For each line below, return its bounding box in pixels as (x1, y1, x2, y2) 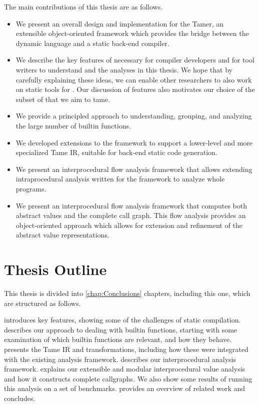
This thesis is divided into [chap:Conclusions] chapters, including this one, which (4, 288, 250, 298)
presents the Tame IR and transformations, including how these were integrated (4, 343, 248, 354)
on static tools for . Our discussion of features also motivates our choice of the (15, 84, 255, 94)
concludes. (4, 392, 35, 403)
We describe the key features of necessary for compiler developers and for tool (15, 54, 254, 65)
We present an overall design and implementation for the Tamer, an (15, 18, 224, 28)
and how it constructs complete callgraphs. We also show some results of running (4, 373, 252, 383)
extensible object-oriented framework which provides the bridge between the (15, 28, 249, 38)
